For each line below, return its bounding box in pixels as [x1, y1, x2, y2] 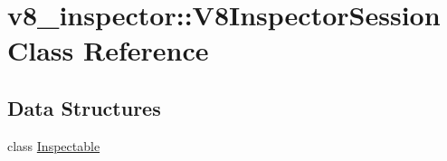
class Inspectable [7, 136, 100, 155]
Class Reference [7, 32, 209, 69]
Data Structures [7, 93, 161, 121]
